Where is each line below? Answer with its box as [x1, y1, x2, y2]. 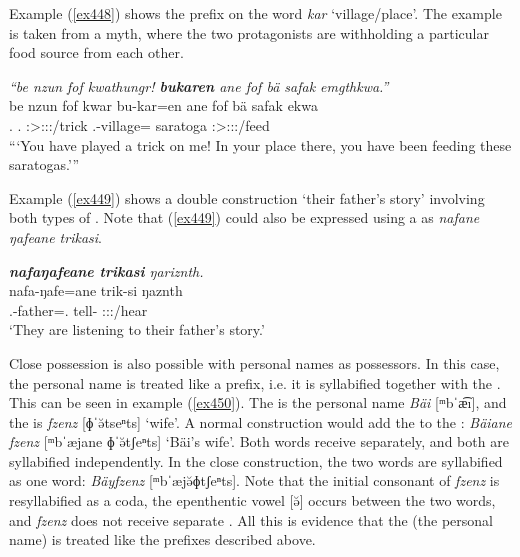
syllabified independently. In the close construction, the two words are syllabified [9, 450, 503, 471]
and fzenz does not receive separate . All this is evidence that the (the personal [9, 509, 493, 530]
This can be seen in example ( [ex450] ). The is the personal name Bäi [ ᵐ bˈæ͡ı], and [9, 392, 507, 413]
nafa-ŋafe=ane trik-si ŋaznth [9, 280, 183, 301]
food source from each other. [9, 42, 184, 63]
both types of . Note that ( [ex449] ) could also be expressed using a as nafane [9, 207, 480, 228]
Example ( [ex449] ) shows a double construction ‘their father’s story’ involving [9, 187, 485, 208]
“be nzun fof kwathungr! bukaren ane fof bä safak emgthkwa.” [9, 75, 389, 96]
